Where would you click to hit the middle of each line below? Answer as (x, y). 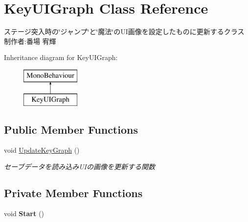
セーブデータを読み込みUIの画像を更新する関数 (79, 166)
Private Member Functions (73, 192)
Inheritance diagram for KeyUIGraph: (61, 57)
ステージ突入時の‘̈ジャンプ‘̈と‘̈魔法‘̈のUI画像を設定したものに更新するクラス (124, 31)
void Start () (24, 213)
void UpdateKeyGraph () (42, 150)
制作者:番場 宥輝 (30, 41)
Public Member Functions (71, 130)
